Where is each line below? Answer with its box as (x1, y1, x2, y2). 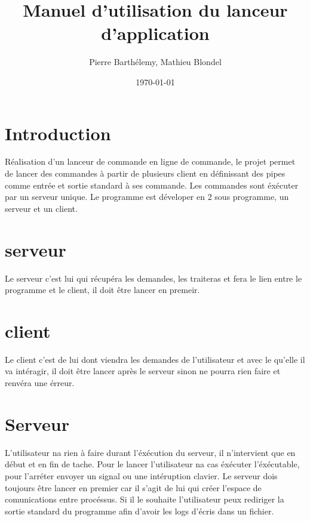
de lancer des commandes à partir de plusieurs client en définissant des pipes (5, 167, 286, 180)
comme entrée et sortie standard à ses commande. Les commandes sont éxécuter (5, 178, 299, 191)
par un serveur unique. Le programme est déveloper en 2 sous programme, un (5, 190, 289, 203)
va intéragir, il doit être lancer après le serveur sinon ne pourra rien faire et (5, 365, 281, 377)
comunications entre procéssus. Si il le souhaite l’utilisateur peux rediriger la (5, 493, 284, 505)
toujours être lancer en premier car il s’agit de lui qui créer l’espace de (5, 481, 262, 494)
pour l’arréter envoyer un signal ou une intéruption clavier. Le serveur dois (5, 469, 278, 482)
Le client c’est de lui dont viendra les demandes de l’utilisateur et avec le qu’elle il (5, 353, 305, 365)
